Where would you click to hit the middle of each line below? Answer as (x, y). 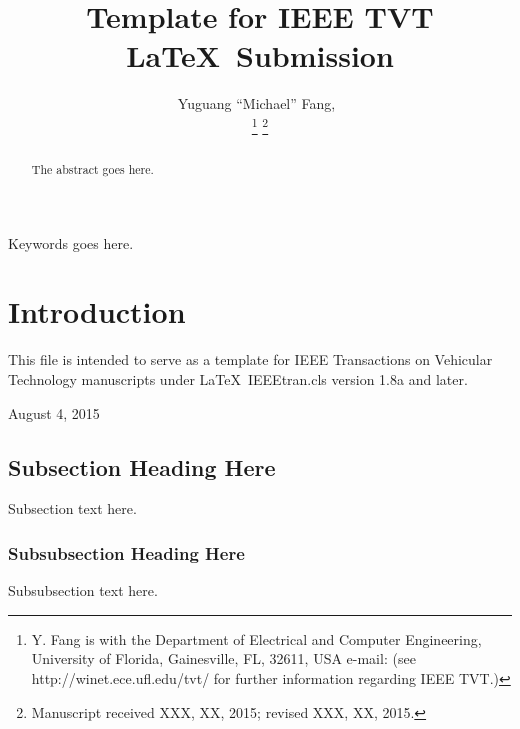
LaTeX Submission (260, 55)
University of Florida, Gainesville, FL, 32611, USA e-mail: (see (223, 658)
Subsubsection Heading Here (126, 552)
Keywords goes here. (71, 242)
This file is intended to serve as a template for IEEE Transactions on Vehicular (250, 359)
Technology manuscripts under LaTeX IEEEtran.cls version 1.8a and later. (238, 378)
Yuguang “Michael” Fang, (256, 103)
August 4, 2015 (54, 412)
